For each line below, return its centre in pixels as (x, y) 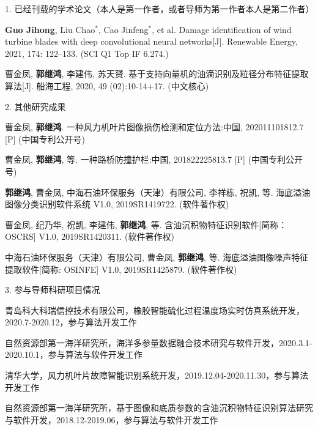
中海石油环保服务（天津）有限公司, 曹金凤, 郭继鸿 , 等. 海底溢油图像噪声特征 (157, 257)
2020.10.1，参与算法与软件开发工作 (74, 354)
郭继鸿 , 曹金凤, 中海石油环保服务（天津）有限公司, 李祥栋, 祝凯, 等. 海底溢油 (158, 192)
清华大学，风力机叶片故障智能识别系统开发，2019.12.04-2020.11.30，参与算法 (157, 375)
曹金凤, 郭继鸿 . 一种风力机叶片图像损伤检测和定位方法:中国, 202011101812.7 (154, 127)
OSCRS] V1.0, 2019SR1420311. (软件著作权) (90, 236)
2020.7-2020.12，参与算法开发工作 (71, 322)
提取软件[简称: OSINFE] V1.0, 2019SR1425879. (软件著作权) (121, 269)
